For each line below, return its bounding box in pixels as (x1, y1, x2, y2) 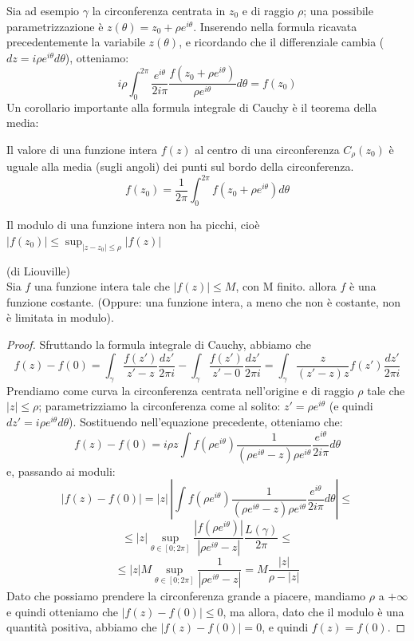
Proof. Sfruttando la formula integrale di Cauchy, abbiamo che (6, 335, 311, 352)
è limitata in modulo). (6, 309, 114, 326)
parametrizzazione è (6, 18, 104, 34)
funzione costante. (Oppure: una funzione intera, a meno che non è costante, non (6, 293, 401, 310)
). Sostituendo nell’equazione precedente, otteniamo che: (69, 413, 343, 430)
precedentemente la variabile (6, 34, 145, 50)
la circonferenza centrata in (92, 2, 226, 18)
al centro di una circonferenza (195, 140, 340, 157)
